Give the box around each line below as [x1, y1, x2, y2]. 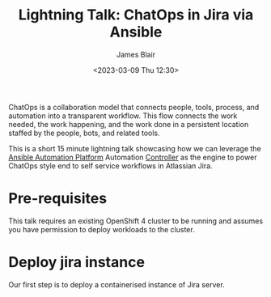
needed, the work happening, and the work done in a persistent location [8, 119, 249, 129]
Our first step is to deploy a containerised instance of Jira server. [8, 279, 225, 289]
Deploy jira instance [8, 253, 146, 272]
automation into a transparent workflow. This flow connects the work [8, 111, 238, 121]
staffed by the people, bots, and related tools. [8, 128, 160, 138]
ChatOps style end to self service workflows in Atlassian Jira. [8, 160, 213, 171]
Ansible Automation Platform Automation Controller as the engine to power [8, 152, 257, 162]
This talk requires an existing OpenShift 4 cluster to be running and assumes [8, 216, 264, 226]
